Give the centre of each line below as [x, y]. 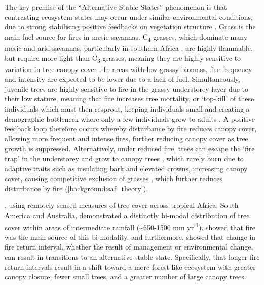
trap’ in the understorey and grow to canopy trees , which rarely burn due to [124, 158]
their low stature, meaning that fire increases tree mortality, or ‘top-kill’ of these [129, 99]
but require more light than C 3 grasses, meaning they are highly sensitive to [123, 58]
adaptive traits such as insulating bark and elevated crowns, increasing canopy [126, 168]
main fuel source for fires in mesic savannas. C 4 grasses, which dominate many [126, 37]
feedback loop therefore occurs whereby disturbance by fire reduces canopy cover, [131, 129]
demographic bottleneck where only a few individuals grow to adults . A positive [130, 118]
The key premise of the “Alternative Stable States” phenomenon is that [116, 7]
